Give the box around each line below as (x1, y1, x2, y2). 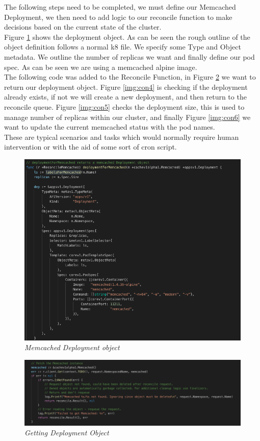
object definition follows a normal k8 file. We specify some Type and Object (4, 41, 241, 52)
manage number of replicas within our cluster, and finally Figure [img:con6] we (4, 111, 251, 122)
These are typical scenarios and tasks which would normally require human (4, 131, 239, 142)
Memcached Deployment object (24, 342, 120, 353)
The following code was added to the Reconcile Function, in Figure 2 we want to (4, 71, 256, 82)
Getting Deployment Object (24, 427, 109, 438)
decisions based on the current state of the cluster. (4, 21, 162, 32)
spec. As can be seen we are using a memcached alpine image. (4, 61, 197, 72)
